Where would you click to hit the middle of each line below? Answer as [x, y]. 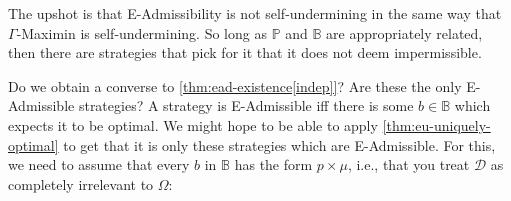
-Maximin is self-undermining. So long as [141, 32]
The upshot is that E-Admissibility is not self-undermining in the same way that [255, 13]
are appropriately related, [404, 32]
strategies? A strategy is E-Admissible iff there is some [246, 105]
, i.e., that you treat [408, 164]
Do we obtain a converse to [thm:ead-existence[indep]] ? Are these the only [235, 85]
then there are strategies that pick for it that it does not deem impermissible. [245, 52]
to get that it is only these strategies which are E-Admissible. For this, [279, 144]
